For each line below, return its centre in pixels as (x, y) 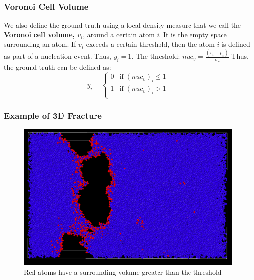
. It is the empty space (193, 34)
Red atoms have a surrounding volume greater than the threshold (123, 272)
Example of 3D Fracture (53, 115)
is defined (236, 44)
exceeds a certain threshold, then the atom (150, 44)
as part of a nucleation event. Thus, (58, 56)
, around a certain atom (119, 34)
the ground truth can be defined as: (58, 67)
